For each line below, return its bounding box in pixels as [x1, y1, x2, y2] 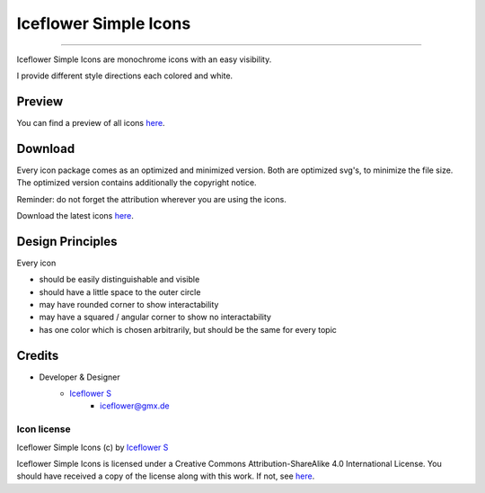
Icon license [16, 423, 71, 435]
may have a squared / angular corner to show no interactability [39, 311, 271, 323]
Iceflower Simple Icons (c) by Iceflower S [16, 442, 169, 453]
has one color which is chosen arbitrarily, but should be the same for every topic [39, 324, 337, 335]
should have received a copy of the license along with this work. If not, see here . [16, 471, 315, 481]
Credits [16, 347, 59, 363]
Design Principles [16, 234, 118, 249]
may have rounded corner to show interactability [39, 300, 219, 309]
